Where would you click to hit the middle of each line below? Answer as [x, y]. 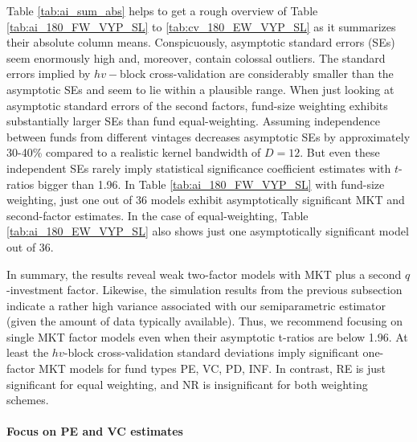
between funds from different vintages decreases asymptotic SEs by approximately [208, 136]
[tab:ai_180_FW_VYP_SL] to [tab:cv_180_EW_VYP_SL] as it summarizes [201, 26]
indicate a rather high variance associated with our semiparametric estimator [196, 305]
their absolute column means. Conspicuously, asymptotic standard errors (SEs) [201, 42]
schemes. [28, 400]
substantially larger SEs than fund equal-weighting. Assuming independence [194, 121]
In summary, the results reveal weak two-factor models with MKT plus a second [204, 274]
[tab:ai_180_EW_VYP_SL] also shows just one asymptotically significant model [208, 231]
